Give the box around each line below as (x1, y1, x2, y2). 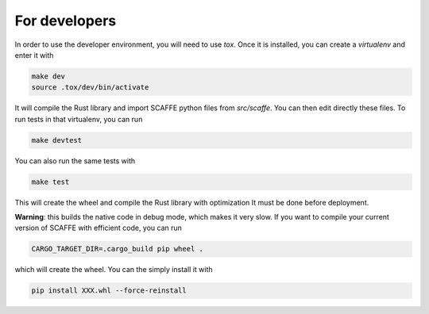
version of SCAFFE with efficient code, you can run (14, 223, 183, 233)
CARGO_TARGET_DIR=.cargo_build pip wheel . (31, 244, 204, 254)
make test (31, 177, 70, 186)
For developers (14, 12, 117, 29)
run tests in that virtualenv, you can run (14, 114, 143, 124)
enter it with (14, 50, 54, 59)
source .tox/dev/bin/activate (31, 83, 149, 92)
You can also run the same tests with (14, 155, 136, 166)
